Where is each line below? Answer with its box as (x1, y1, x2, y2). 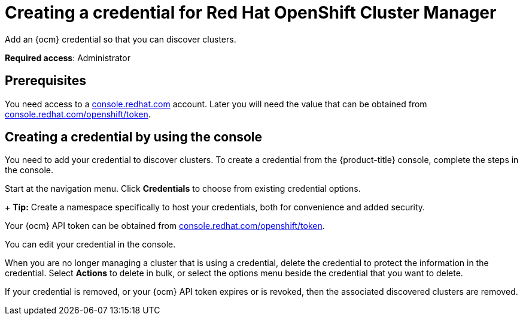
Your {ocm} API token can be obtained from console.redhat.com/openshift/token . (5, 221, 325, 231)
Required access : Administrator (5, 52, 130, 63)
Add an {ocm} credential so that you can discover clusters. (5, 34, 236, 44)
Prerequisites (5, 73, 86, 89)
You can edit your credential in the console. (5, 239, 176, 250)
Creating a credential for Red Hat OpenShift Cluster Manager (5, 2, 497, 23)
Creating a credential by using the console (5, 129, 263, 145)
